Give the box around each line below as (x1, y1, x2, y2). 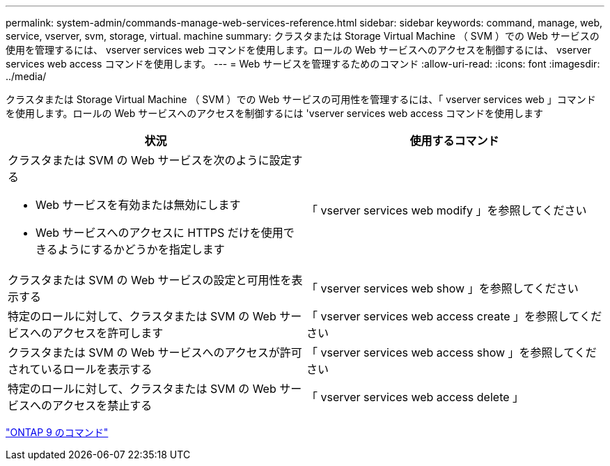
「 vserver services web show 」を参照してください (306, 281, 579, 295)
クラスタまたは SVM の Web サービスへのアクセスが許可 (8, 345, 302, 359)
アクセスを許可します (52, 326, 164, 340)
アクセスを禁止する (52, 398, 152, 412)
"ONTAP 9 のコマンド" (6, 426, 109, 438)
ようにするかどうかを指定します (57, 242, 225, 256)
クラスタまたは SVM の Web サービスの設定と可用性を (8, 273, 292, 287)
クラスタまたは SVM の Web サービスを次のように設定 (8, 153, 292, 167)
